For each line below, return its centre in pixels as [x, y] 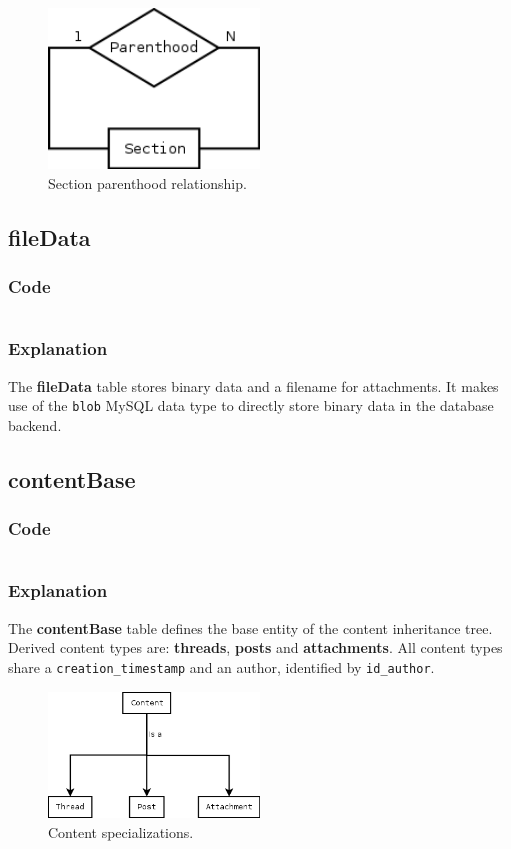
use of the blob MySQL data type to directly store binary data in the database [251, 405]
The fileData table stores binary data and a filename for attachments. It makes [253, 385]
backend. [35, 424]
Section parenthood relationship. [147, 182]
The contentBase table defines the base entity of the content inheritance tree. [250, 627]
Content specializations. [121, 831]
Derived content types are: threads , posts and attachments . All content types [255, 647]
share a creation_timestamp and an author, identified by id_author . [221, 666]
